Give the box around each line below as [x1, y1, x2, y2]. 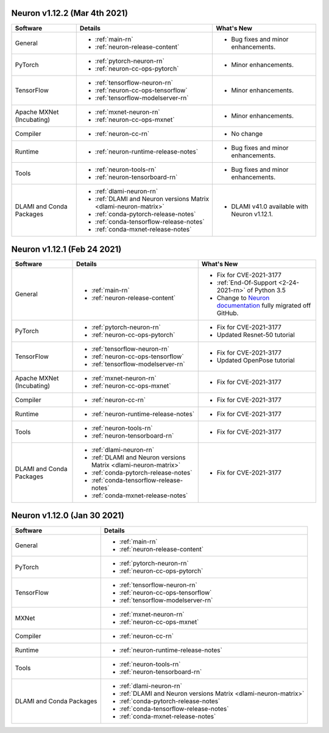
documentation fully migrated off [216, 302, 311, 310]
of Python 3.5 [247, 286, 286, 295]
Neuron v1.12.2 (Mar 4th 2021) [11, 8, 128, 18]
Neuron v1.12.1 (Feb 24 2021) [11, 244, 122, 254]
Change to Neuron [216, 294, 270, 302]
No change [231, 129, 263, 138]
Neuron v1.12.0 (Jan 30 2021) [11, 511, 124, 521]
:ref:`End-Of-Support [216, 278, 277, 287]
